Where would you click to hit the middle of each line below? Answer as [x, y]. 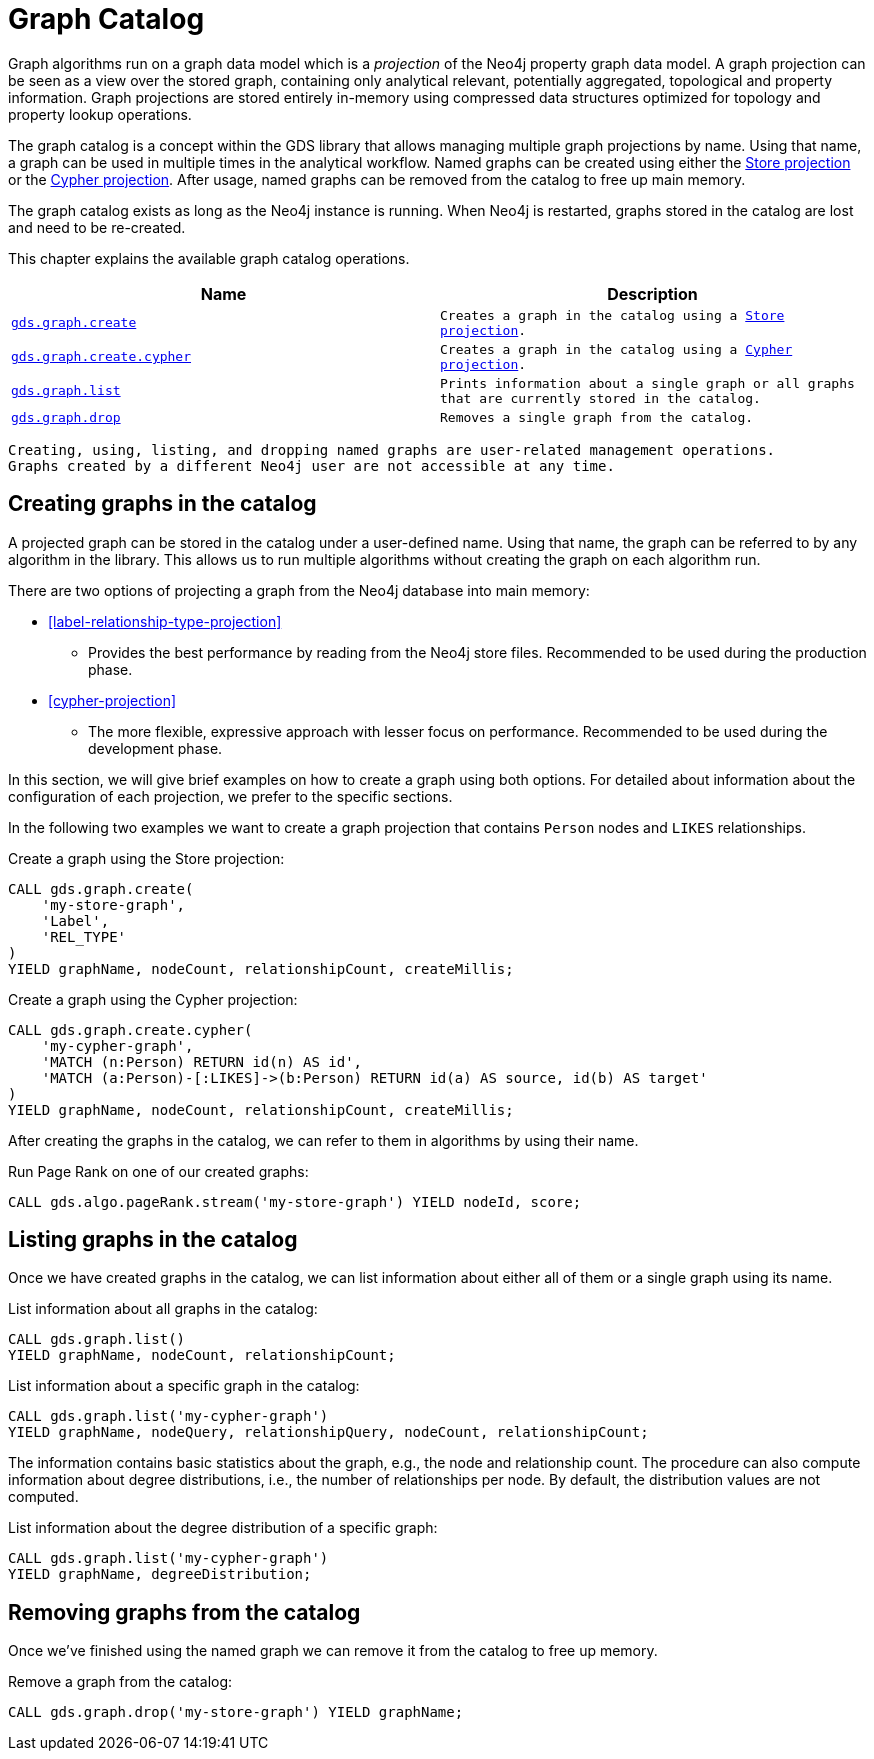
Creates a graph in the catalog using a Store [612, 315]
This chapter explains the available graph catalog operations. [209, 258]
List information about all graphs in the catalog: [163, 1309]
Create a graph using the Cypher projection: [153, 999]
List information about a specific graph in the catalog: [184, 1386]
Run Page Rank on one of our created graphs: [158, 1171]
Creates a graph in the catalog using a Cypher [616, 349]
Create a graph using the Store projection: [146, 858]
